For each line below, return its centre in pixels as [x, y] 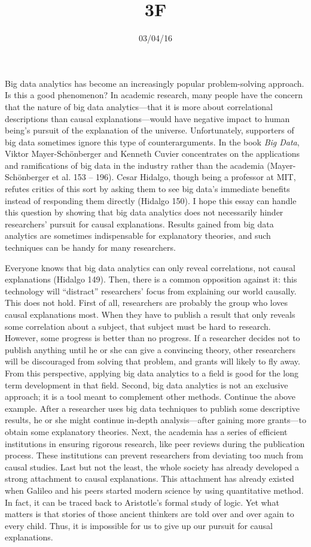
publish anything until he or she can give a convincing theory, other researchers [150, 349]
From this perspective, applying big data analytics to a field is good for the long [152, 373]
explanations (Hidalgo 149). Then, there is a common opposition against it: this [151, 279]
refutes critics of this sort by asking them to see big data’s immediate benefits [147, 189]
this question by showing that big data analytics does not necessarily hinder [144, 212]
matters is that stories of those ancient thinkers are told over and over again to [150, 514]
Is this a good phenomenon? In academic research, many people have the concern [154, 95]
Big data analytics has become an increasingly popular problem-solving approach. [155, 83]
